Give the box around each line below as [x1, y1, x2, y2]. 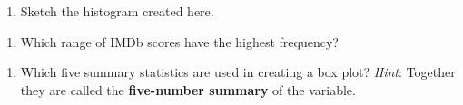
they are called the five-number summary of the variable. [20, 80, 356, 99]
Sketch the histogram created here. [20, 2, 214, 20]
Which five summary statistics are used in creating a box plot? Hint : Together [20, 62, 456, 81]
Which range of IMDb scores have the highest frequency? [20, 32, 339, 51]
